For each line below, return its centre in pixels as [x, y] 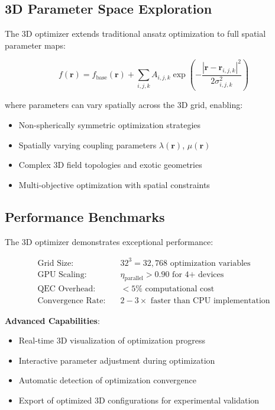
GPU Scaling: [62, 274]
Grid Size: [56, 263]
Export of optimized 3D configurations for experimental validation [139, 400]
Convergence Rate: [72, 301]
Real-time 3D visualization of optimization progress [112, 340]
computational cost [180, 289]
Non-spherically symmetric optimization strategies [110, 124]
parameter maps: [35, 45]
